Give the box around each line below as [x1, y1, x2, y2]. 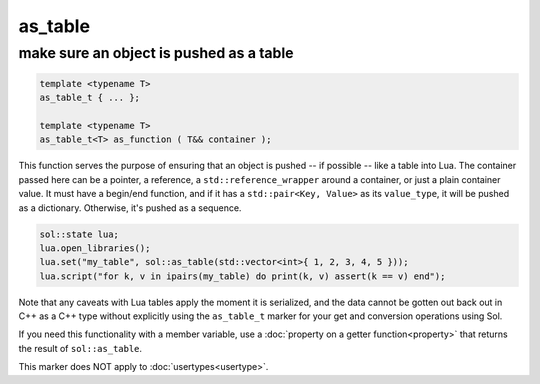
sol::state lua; [39, 228, 120, 240]
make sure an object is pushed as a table [18, 44, 294, 62]
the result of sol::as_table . [18, 342, 143, 354]
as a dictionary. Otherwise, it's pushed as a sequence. [18, 201, 242, 214]
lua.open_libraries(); [39, 242, 151, 254]
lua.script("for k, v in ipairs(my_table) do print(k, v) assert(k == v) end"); [39, 270, 446, 282]
